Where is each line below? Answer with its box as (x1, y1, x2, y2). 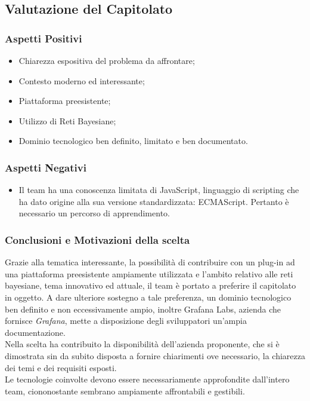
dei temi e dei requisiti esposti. (5, 361, 117, 374)
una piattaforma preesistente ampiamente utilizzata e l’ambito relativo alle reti (5, 267, 293, 280)
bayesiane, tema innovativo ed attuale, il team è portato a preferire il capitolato (5, 279, 296, 292)
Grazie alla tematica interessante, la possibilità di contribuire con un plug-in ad (5, 256, 295, 268)
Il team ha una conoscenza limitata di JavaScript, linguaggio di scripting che (18, 183, 299, 196)
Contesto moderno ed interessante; (18, 74, 145, 87)
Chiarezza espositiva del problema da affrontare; (18, 54, 195, 66)
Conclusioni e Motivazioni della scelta (5, 232, 190, 247)
